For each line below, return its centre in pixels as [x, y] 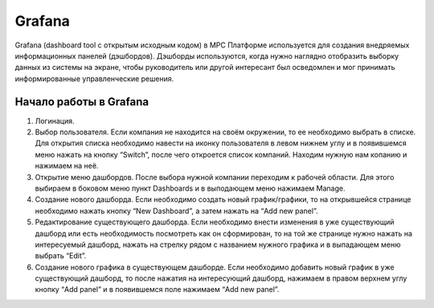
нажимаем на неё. [67, 166]
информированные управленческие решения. [94, 78]
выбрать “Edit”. [61, 256]
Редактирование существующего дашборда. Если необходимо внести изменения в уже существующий [215, 222]
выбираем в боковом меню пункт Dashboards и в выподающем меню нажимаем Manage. [190, 188]
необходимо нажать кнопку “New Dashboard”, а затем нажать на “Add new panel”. [176, 211]
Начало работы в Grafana [82, 102]
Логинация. [55, 121]
